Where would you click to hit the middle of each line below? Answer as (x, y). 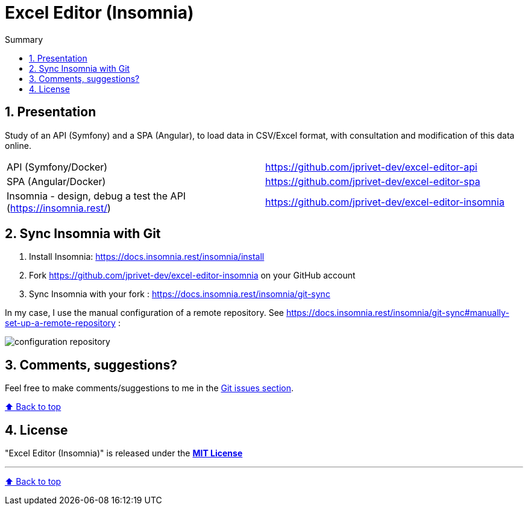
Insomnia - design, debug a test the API (96, 196)
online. (18, 145)
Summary (24, 39)
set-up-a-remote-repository (60, 323)
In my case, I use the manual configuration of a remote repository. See (144, 313)
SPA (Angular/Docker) (56, 181)
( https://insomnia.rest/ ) (59, 208)
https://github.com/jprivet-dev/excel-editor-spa (373, 181)
